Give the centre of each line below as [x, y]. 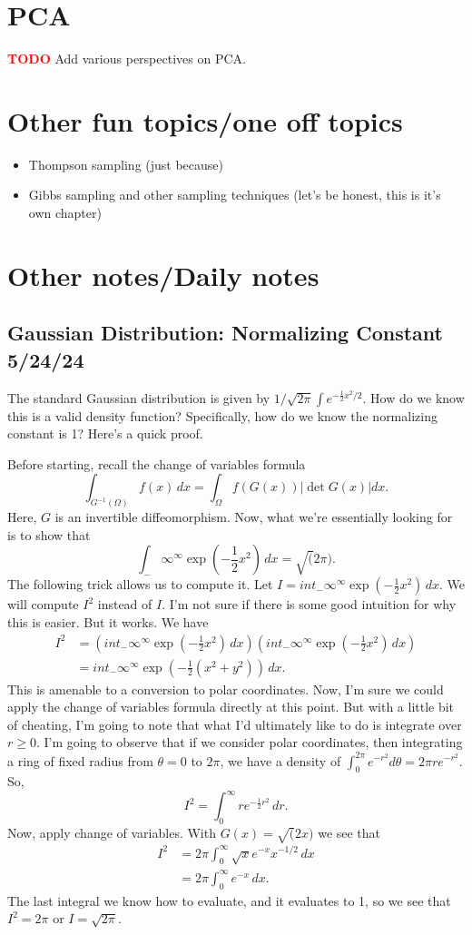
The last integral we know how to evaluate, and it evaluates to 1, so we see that [229, 900]
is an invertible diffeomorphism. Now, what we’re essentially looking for [254, 517]
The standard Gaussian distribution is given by [139, 397]
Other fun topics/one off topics [205, 120]
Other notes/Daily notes [163, 275]
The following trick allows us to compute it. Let [140, 584]
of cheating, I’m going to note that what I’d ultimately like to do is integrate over [235, 724]
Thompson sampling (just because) [126, 164]
